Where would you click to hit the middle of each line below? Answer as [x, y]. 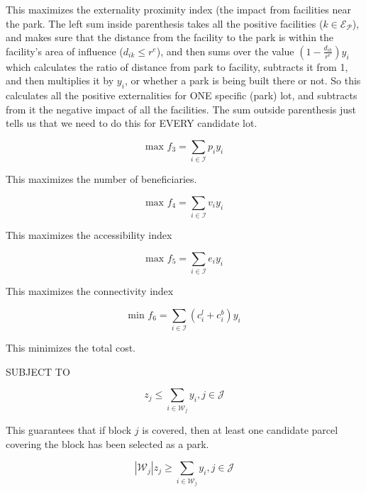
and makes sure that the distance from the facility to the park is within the [170, 37]
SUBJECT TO [38, 371]
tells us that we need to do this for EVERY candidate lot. [132, 123]
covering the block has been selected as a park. [107, 443]
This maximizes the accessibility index [89, 235]
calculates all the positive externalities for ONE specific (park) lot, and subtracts [182, 95]
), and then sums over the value [225, 51]
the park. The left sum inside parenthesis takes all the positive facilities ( [165, 23]
